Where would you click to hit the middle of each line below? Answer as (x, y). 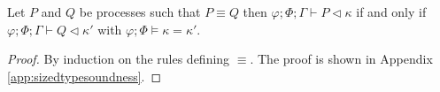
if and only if (391, 11)
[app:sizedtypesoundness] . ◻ (85, 76)
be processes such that (140, 11)
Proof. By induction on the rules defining (119, 59)
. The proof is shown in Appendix (341, 59)
